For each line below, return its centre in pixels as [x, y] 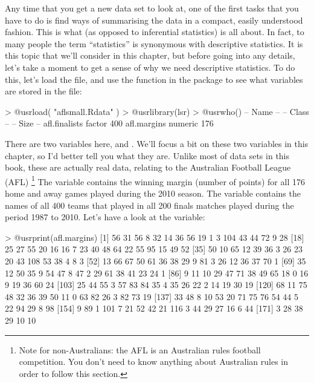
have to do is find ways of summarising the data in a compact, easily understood [154, 20]
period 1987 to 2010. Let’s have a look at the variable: [105, 217]
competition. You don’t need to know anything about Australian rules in [153, 362]
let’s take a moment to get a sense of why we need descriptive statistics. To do [150, 67]
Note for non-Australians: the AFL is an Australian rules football [140, 349]
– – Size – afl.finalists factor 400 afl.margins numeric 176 [109, 123]
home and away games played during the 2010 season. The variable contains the [153, 193]
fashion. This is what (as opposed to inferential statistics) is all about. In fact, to [155, 32]
